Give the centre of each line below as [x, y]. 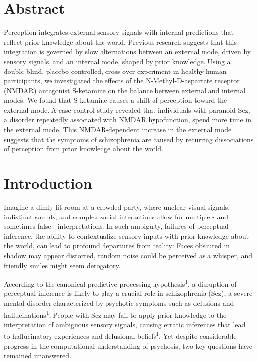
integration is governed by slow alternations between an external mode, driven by [128, 51]
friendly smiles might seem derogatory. [62, 265]
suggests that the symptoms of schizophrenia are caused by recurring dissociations [129, 139]
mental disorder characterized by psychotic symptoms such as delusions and [119, 303]
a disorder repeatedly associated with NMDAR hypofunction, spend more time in [128, 119]
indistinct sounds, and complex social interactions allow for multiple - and [116, 216]
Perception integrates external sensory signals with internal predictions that [119, 32]
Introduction [48, 183]
